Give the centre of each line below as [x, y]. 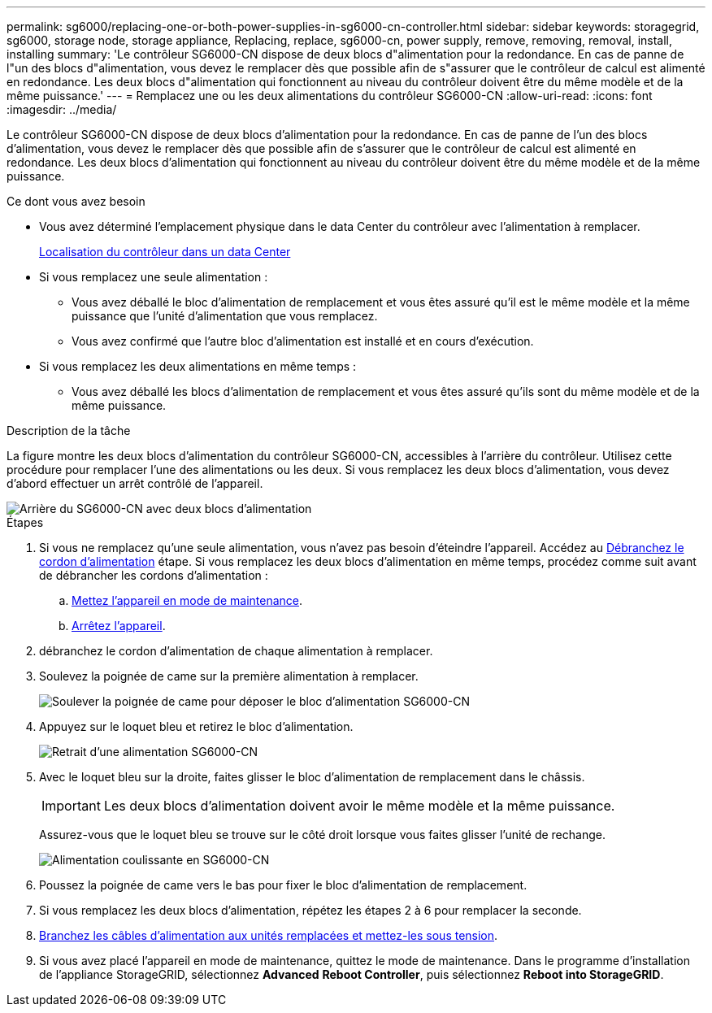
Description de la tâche [69, 430]
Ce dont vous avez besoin [76, 201]
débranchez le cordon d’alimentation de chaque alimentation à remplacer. [236, 651]
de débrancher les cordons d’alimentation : [154, 575]
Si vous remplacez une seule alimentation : [154, 277]
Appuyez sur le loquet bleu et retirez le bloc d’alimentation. [196, 726]
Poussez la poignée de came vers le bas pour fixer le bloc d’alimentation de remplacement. [283, 885]
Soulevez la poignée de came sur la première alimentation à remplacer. [229, 676]
